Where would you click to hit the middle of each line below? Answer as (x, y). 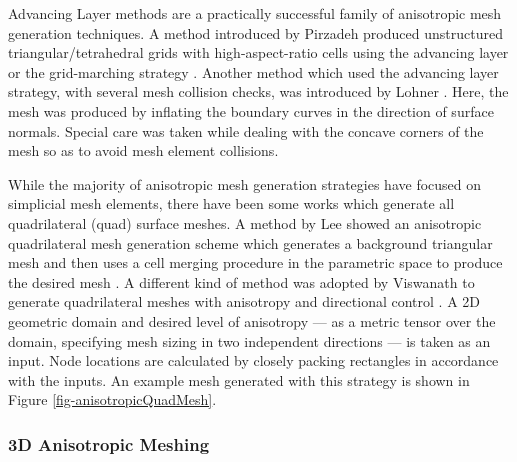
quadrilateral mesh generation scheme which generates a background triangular (250, 242)
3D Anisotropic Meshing (109, 443)
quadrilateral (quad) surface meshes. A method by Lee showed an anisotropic (245, 222)
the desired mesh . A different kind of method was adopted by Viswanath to (241, 281)
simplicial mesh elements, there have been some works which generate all (231, 203)
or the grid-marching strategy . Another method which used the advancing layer (253, 71)
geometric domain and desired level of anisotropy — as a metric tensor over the (252, 320)
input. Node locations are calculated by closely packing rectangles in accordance (253, 360)
